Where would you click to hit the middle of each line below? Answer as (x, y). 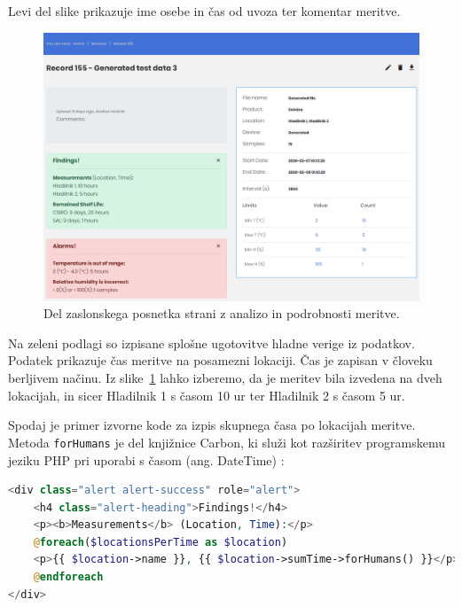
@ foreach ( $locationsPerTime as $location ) (161, 542)
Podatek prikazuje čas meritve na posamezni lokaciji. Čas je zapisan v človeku (220, 360)
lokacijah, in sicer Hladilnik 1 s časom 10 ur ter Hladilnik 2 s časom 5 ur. (207, 395)
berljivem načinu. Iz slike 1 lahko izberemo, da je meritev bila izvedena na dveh (225, 378)
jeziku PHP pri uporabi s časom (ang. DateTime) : (146, 459)
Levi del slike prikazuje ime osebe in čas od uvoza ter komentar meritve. (204, 11)
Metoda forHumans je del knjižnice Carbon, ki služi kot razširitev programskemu (227, 442)
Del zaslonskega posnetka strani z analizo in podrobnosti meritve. (222, 313)
